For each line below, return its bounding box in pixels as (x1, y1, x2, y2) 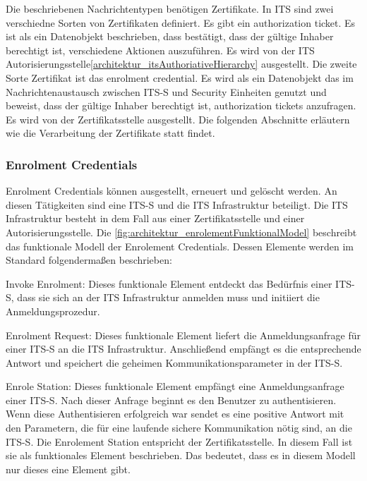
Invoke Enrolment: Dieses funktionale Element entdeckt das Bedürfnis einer (6, 276, 332, 291)
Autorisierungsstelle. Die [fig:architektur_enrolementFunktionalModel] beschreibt (6, 224, 357, 239)
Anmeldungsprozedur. (6, 303, 100, 318)
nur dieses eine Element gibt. (6, 461, 131, 476)
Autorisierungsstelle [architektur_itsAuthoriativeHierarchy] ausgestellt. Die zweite (6, 56, 357, 71)
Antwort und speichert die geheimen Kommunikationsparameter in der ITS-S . (6, 355, 343, 370)
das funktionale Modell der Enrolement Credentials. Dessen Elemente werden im (6, 238, 354, 253)
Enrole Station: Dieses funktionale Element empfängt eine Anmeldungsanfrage (6, 379, 344, 394)
